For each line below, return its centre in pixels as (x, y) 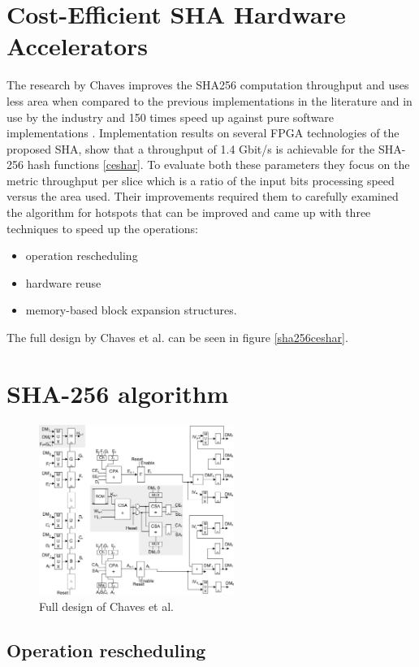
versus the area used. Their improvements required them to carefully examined (203, 196)
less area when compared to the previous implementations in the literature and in (209, 100)
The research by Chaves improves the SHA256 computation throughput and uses (208, 85)
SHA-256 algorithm (118, 393)
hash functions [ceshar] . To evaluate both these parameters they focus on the (218, 165)
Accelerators (78, 46)
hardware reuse (63, 282)
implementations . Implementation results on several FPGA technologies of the (203, 133)
